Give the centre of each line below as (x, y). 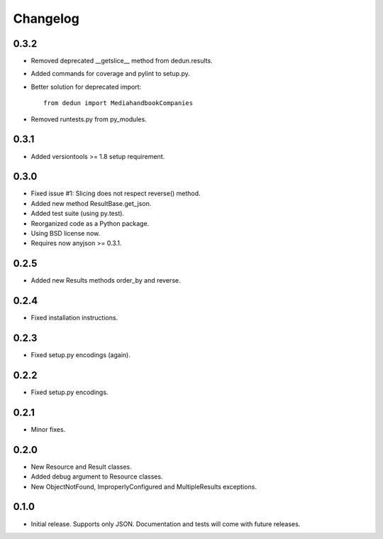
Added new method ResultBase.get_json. (91, 203)
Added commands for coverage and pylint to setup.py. (111, 74)
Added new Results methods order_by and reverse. (106, 281)
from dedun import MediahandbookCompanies (118, 103)
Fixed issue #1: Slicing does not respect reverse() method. (116, 194)
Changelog (46, 18)
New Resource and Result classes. (82, 467)
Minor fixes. (48, 429)
